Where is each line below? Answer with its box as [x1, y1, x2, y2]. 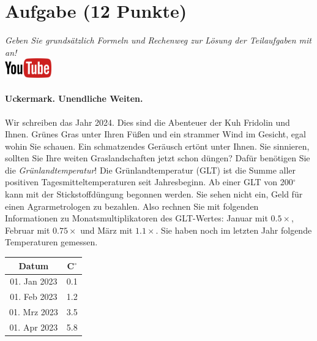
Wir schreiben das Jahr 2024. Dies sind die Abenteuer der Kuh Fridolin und [5, 115, 290, 128]
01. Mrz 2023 [9, 305, 58, 318]
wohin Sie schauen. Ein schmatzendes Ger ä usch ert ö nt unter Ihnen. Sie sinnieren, [5, 139, 310, 152]
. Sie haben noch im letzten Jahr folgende [155, 223, 312, 236]
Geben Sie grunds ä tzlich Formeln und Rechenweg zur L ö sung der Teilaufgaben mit [5, 34, 311, 47]
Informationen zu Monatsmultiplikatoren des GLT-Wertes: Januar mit [5, 212, 268, 224]
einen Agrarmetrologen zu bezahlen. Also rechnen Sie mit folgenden [5, 199, 259, 212]
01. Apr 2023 [9, 320, 58, 333]
